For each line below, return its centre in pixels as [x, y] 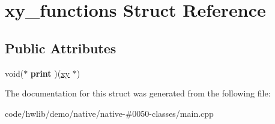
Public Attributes [61, 48]
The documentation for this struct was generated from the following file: [138, 93]
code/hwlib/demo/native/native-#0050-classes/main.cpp [109, 113]
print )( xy [50, 73]
